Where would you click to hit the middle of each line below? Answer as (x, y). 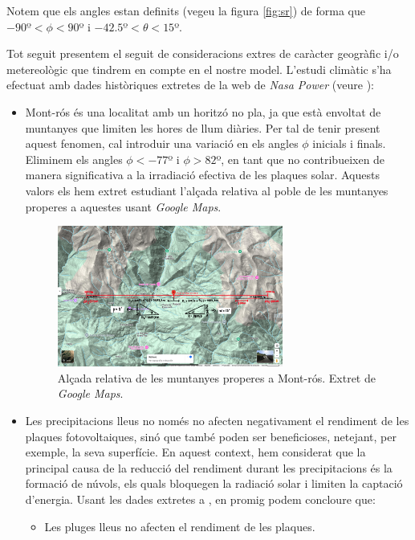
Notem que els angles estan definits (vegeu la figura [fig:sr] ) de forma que (186, 10)
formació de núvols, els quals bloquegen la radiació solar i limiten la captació (214, 483)
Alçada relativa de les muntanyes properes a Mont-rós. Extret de (216, 377)
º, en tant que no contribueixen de (301, 159)
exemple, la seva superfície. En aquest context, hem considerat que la (195, 452)
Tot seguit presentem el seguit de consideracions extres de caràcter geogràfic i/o (203, 53)
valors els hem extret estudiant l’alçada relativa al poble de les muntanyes (207, 190)
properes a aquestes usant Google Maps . (123, 206)
